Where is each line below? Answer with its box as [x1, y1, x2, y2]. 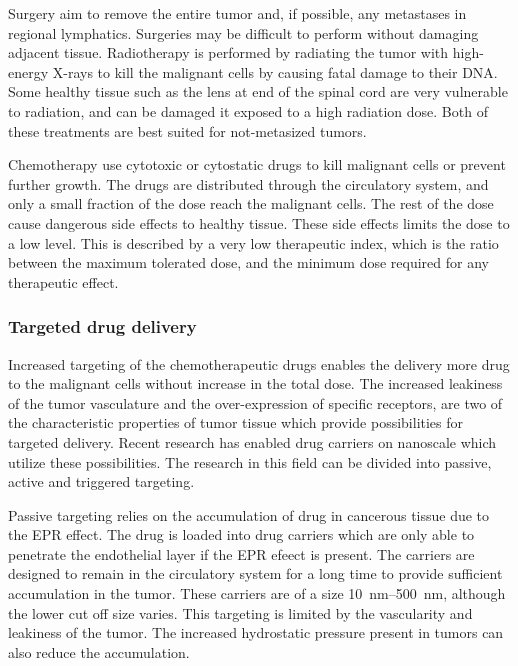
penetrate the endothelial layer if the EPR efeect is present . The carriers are [8, 543, 475, 564]
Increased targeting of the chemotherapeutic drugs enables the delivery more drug [8, 353, 510, 374]
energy [8, 61, 49, 82]
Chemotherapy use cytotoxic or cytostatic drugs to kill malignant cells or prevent [8, 154, 506, 175]
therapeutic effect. [8, 271, 119, 292]
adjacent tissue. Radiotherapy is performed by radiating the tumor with [8, 42, 449, 63]
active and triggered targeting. [8, 471, 195, 492]
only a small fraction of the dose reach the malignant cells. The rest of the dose [8, 193, 494, 214]
